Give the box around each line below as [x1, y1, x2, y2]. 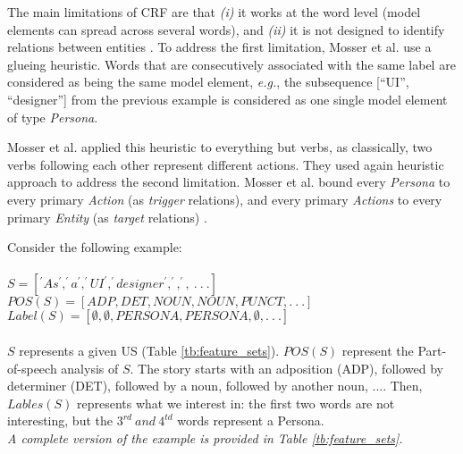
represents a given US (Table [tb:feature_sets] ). [19, 340, 280, 359]
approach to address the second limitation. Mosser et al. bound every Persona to [7, 172, 450, 191]
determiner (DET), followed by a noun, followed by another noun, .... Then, [7, 376, 423, 395]
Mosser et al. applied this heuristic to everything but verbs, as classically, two [7, 138, 433, 156]
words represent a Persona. [177, 411, 324, 430]
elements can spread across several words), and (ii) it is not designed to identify [7, 20, 445, 38]
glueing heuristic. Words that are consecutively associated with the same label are [7, 55, 456, 73]
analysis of [61, 358, 119, 377]
